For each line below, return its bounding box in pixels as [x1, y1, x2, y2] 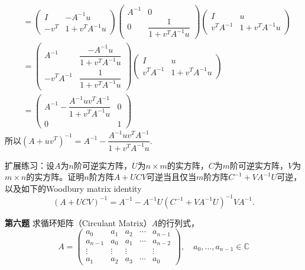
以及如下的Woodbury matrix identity [5, 182, 142, 194]
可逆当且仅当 [147, 171, 197, 183]
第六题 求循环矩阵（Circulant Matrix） [5, 216, 152, 229]
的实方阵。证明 [26, 171, 85, 183]
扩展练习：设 [5, 159, 54, 171]
